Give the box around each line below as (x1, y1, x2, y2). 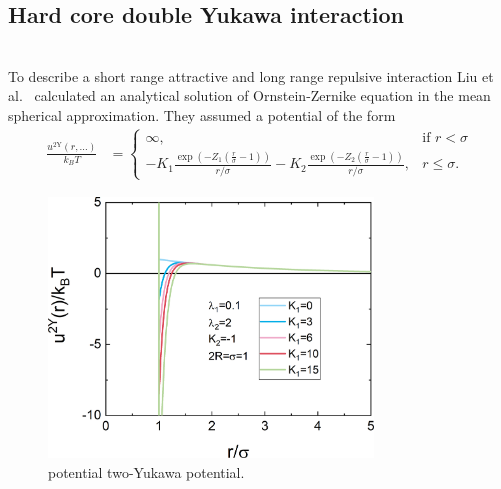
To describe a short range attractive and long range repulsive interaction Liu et (8, 65, 494, 86)
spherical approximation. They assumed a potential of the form (8, 104, 396, 125)
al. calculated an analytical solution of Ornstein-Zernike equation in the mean (8, 85, 491, 106)
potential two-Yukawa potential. (48, 462, 245, 483)
